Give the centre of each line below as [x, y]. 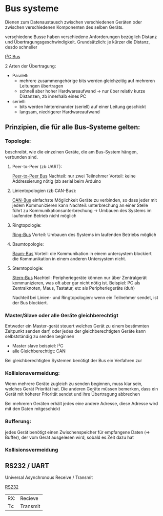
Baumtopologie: [28, 244]
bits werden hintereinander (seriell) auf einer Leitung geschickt [83, 107]
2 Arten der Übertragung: [31, 66]
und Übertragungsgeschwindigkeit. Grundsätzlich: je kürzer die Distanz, [78, 42]
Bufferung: [18, 422]
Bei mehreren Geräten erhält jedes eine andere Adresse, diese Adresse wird [81, 404]
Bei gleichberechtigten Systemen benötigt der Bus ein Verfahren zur [74, 360]
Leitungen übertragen [41, 86]
